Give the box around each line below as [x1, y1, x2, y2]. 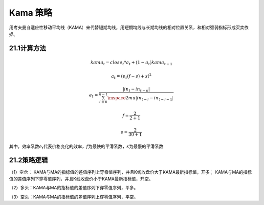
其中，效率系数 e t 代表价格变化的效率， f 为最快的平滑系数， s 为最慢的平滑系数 [9, 143, 164, 150]
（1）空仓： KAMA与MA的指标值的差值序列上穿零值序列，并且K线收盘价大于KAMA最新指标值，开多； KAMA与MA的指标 [9, 169, 252, 175]
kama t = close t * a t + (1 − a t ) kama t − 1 [90, 60, 173, 66]
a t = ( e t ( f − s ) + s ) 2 [111, 72, 152, 80]
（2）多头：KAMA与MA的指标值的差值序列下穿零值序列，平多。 [9, 185, 139, 191]
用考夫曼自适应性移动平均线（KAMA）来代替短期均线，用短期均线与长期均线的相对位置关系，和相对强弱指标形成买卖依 [9, 24, 249, 30]
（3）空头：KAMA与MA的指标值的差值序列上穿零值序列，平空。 [9, 194, 139, 200]
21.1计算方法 [9, 44, 46, 52]
